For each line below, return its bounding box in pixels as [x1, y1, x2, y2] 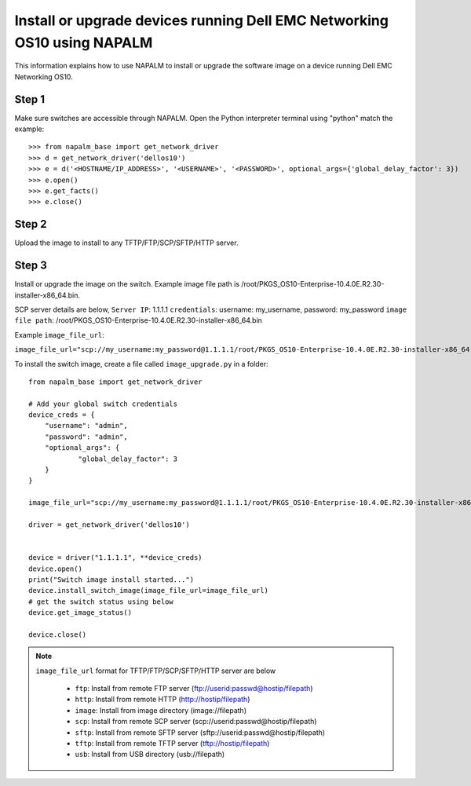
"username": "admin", [44, 421, 129, 430]
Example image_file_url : [14, 330, 105, 339]
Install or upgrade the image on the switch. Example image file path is [14, 280, 239, 289]
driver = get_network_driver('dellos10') [28, 521, 190, 529]
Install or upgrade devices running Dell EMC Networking [14, 12, 389, 29]
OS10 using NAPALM [14, 34, 153, 51]
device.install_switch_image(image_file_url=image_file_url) [28, 586, 268, 595]
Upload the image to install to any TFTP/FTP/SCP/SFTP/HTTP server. [14, 238, 239, 247]
